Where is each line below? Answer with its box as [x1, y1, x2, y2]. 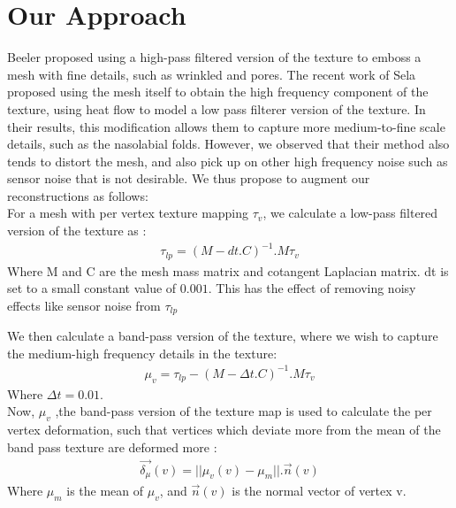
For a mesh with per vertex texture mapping [7, 204, 249, 222]
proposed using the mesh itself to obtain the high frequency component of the [7, 82, 429, 101]
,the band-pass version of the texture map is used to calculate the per [55, 402, 432, 420]
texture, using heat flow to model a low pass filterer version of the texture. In [7, 99, 426, 118]
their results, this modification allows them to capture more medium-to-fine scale [7, 117, 445, 135]
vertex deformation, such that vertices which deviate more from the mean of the [7, 420, 441, 439]
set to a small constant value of [7, 279, 177, 297]
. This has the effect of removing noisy [208, 279, 416, 297]
